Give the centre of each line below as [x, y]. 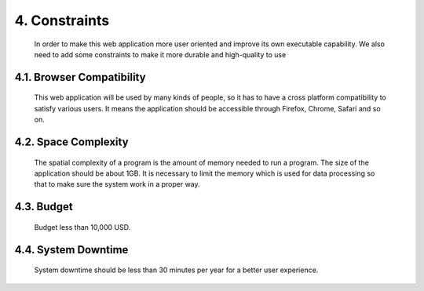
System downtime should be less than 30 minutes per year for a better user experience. [176, 270]
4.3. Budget [44, 207]
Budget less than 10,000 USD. [82, 227]
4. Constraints [62, 20]
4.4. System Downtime [71, 250]
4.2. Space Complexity [71, 142]
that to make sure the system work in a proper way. [117, 184]
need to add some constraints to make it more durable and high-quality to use [160, 54]
